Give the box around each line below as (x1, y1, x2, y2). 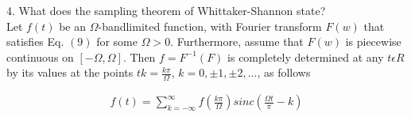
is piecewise (345, 33, 401, 50)
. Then (122, 48, 156, 65)
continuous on (6, 48, 74, 65)
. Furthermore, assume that (170, 33, 304, 50)
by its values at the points (6, 64, 134, 81)
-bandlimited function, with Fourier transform (98, 17, 322, 34)
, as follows (257, 64, 311, 81)
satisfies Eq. (6, 33, 64, 50)
